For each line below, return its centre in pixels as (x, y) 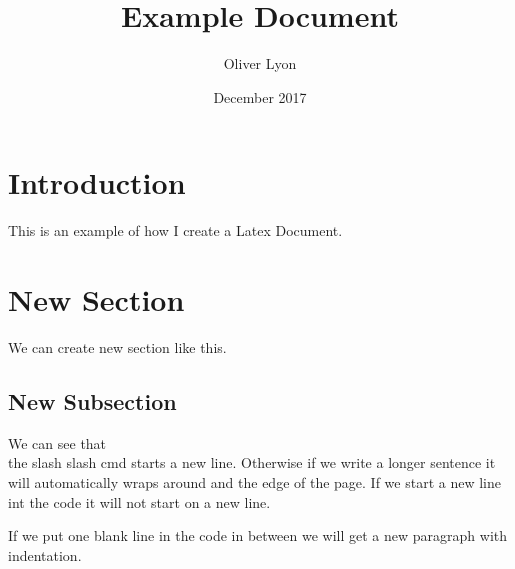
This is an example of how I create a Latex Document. (175, 230)
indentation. (45, 554)
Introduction (97, 182)
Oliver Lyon (260, 63)
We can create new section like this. (117, 346)
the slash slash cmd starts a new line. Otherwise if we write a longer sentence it (252, 462)
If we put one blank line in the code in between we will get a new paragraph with (257, 535)
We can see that (57, 442)
